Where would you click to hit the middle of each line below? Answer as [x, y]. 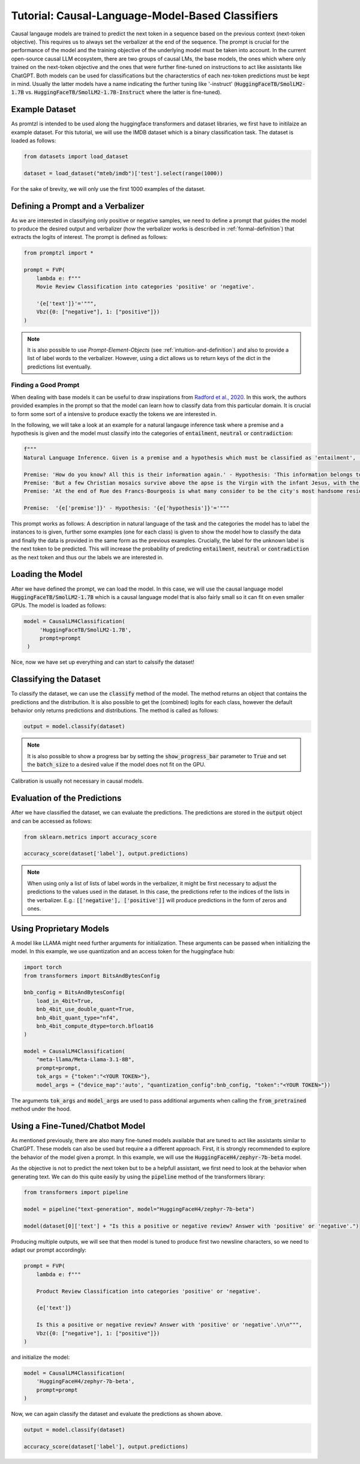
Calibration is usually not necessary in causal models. [77, 781]
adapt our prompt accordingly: [49, 1250]
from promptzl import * [59, 253]
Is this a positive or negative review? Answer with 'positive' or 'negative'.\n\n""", [169, 1325]
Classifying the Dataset [56, 679]
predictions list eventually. [60, 367]
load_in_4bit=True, [65, 1001]
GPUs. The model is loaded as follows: [59, 606]
